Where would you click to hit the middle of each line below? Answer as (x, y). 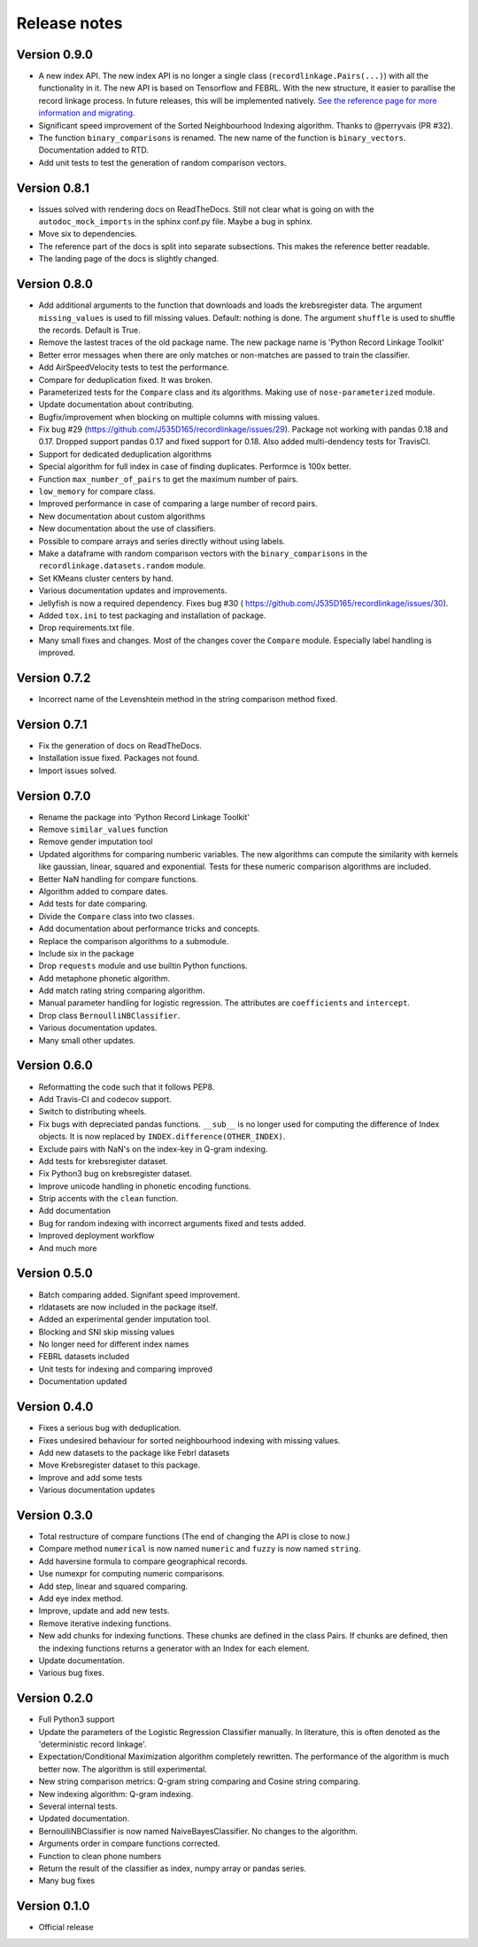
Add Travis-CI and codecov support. (105, 1099)
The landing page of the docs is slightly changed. (129, 259)
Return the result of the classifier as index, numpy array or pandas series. (173, 1868)
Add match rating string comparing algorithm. (122, 991)
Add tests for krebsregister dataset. (103, 1161)
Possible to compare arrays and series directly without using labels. (162, 541)
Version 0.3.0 (54, 1515)
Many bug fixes (67, 1881)
